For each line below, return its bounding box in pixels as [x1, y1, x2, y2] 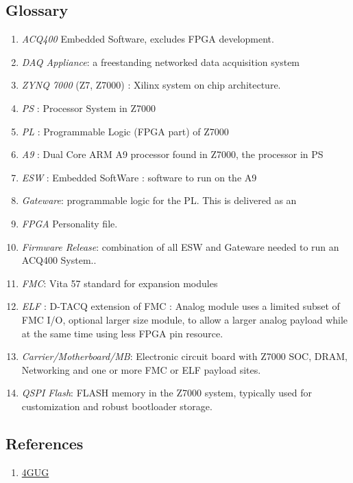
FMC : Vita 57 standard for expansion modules [21, 276, 218, 290]
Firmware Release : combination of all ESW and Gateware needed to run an [21, 239, 339, 254]
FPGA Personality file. [21, 216, 118, 230]
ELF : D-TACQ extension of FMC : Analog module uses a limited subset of [21, 299, 340, 313]
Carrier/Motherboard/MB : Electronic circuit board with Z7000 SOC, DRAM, [21, 349, 348, 363]
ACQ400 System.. [21, 253, 97, 267]
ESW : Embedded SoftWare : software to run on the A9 [21, 170, 257, 184]
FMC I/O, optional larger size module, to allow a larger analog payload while [21, 312, 348, 326]
